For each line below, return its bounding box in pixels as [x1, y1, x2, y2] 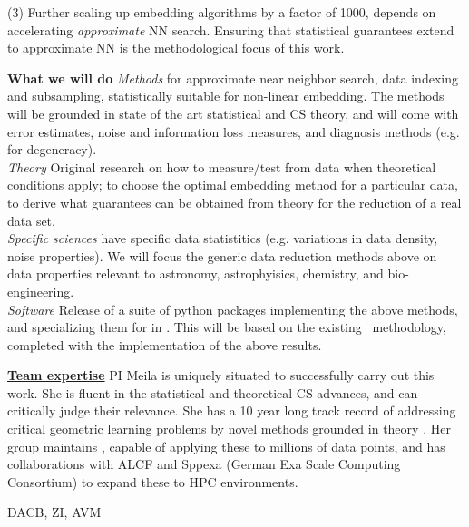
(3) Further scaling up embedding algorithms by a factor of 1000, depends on [7, 3, 436, 21]
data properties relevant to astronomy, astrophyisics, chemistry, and [7, 264, 384, 283]
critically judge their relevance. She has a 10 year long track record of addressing [7, 401, 456, 420]
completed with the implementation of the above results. [7, 335, 322, 354]
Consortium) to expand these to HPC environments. [7, 472, 298, 491]
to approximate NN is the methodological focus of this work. [7, 38, 345, 57]
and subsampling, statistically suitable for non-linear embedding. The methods [7, 86, 445, 105]
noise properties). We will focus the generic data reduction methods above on [7, 246, 437, 265]
